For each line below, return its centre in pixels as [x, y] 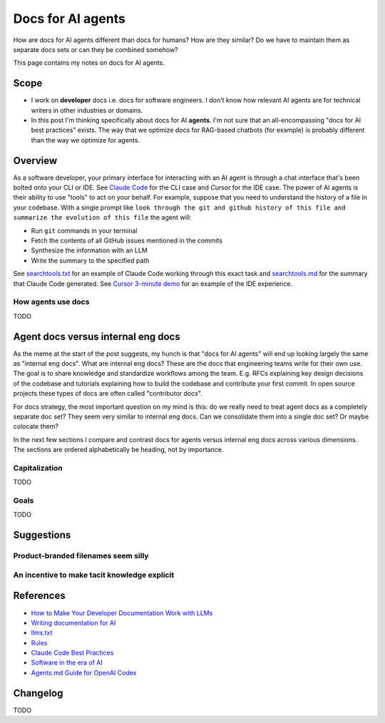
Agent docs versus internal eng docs [97, 336]
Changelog [38, 693]
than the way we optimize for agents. [86, 140]
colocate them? [36, 426]
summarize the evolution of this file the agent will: [102, 217]
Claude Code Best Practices [72, 653]
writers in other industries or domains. [87, 110]
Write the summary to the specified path [90, 260]
